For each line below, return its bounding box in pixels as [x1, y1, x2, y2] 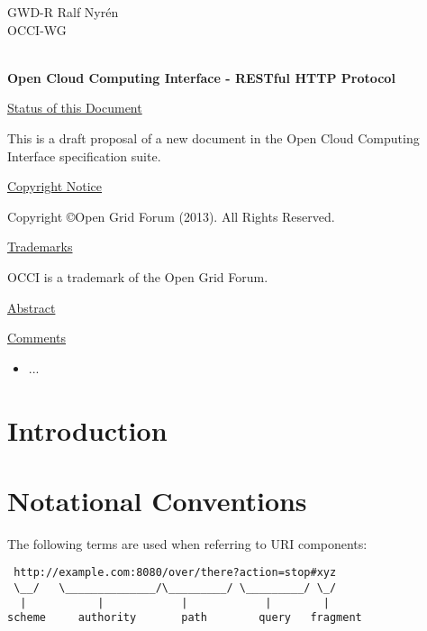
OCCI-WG [7, 20, 67, 39]
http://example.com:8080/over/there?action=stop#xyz [14, 566, 337, 580]
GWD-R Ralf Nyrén [7, 3, 119, 21]
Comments [7, 328, 67, 347]
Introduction [7, 411, 168, 448]
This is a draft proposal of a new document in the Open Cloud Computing [7, 128, 420, 147]
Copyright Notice [7, 177, 103, 196]
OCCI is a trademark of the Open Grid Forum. [7, 267, 268, 286]
